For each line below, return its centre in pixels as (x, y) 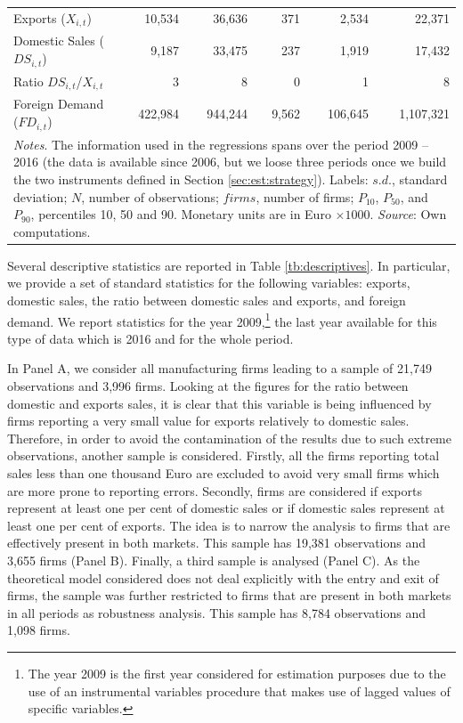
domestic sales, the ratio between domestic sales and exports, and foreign (207, 300)
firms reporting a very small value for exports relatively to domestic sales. (208, 421)
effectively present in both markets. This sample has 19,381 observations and (217, 543)
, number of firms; (305, 196)
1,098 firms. (39, 630)
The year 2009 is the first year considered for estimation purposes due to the (237, 673)
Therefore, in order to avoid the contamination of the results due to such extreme (229, 438)
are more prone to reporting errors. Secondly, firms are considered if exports (215, 490)
